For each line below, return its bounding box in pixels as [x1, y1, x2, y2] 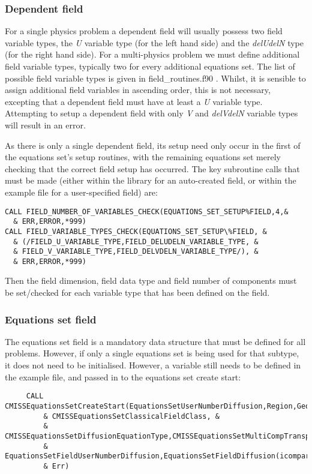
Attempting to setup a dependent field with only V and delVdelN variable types [5, 107, 298, 119]
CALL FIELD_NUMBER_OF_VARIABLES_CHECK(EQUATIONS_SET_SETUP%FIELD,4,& [5, 207, 289, 216]
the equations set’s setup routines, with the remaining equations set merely [5, 151, 281, 163]
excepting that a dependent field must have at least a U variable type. [5, 95, 263, 107]
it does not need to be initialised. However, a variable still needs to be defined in [5, 359, 301, 371]
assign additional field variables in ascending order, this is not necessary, [5, 83, 271, 96]
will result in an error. [5, 118, 86, 131]
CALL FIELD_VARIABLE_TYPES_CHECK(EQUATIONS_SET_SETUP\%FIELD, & [5, 227, 267, 236]
